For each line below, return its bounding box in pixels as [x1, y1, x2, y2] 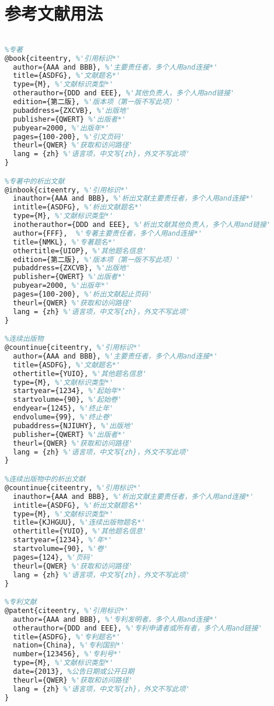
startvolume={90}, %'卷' [13, 545, 108, 553]
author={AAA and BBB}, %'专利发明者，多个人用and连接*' [13, 615, 218, 624]
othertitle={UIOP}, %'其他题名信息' [13, 246, 147, 255]
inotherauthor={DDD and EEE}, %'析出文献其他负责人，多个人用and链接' [13, 221, 271, 229]
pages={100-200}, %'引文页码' [13, 132, 125, 141]
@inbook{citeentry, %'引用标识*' [5, 185, 129, 194]
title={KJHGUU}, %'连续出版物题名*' [13, 518, 145, 527]
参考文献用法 [5, 1, 103, 25]
